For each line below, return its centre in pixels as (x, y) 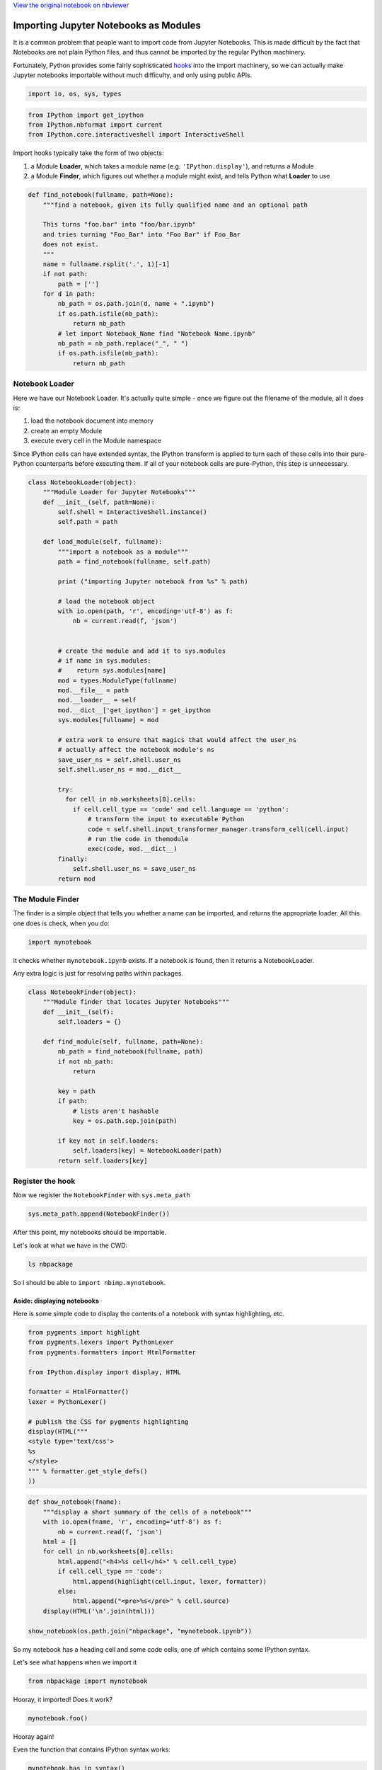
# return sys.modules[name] (112, 670)
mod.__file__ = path (93, 691)
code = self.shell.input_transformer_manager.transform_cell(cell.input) (218, 829)
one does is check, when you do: (61, 923)
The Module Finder (46, 899)
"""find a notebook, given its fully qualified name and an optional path (175, 205)
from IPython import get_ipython (86, 115)
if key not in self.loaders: (108, 1141)
